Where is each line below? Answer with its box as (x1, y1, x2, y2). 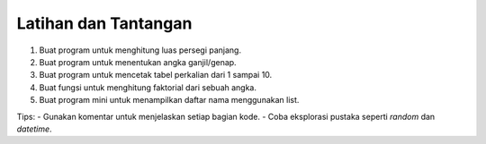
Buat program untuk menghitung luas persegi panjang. (39, 45, 242, 55)
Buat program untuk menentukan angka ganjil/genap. (39, 56, 238, 67)
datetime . (16, 123, 53, 134)
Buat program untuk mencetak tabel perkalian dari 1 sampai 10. (39, 70, 273, 80)
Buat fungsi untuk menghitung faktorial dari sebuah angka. (39, 81, 256, 93)
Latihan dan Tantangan (16, 13, 193, 33)
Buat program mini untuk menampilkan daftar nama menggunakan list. (39, 95, 300, 106)
